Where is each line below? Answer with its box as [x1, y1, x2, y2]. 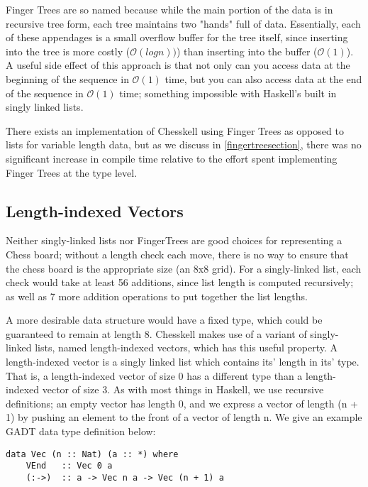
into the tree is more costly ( [6, 43, 130, 58]
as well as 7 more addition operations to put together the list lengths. [6, 288, 308, 303]
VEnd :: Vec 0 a [26, 461, 113, 471]
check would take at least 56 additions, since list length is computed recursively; [6, 275, 354, 290]
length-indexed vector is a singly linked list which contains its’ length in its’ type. [6, 354, 359, 369]
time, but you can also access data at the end [165, 71, 362, 86]
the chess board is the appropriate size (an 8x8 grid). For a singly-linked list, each [6, 261, 362, 275]
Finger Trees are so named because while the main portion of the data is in [6, 2, 333, 16]
